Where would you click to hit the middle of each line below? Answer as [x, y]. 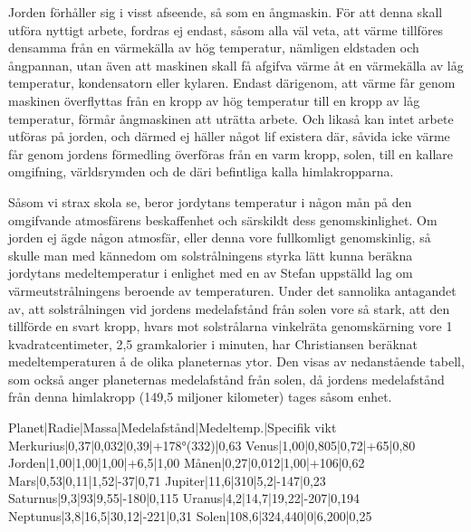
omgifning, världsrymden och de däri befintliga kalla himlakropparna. [201, 171]
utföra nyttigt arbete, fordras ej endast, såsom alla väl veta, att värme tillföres [226, 29]
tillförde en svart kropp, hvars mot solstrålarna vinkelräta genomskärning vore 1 [231, 326]
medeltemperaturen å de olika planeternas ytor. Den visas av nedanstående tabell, [236, 361]
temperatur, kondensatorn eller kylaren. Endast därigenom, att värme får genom [232, 83]
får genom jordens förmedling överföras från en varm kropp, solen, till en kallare [231, 153]
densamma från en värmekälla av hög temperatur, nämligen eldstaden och [214, 47]
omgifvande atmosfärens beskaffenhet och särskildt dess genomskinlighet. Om [223, 219]
